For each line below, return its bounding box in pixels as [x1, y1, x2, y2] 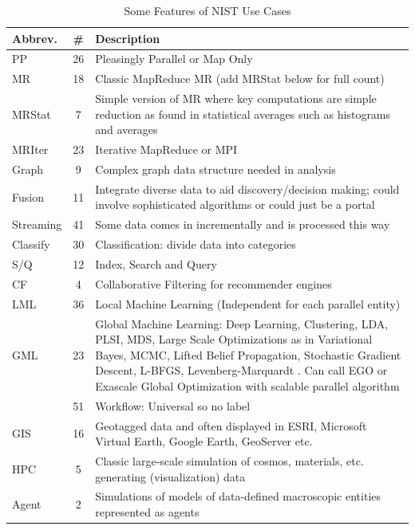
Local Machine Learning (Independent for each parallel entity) [95, 295, 401, 312]
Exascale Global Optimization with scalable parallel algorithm [95, 377, 400, 394]
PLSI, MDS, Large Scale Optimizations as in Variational [95, 331, 373, 347]
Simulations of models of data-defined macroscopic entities [95, 488, 381, 504]
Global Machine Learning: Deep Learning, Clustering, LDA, [95, 315, 389, 332]
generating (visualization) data [95, 468, 246, 485]
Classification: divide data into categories [95, 236, 296, 253]
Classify [12, 236, 50, 253]
